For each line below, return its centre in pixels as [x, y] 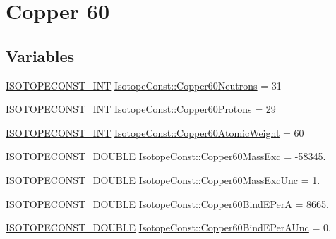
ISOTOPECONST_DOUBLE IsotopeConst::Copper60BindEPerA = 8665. [167, 203]
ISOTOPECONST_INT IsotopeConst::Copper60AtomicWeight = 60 [155, 132]
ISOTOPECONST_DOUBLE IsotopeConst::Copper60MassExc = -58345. [166, 156]
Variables [40, 55]
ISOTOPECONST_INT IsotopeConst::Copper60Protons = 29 [141, 109]
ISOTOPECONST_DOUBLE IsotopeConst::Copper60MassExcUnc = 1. [163, 179]
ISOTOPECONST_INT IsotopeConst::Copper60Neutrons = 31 [144, 85]
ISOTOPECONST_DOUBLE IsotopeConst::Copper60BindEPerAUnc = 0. [168, 227]
